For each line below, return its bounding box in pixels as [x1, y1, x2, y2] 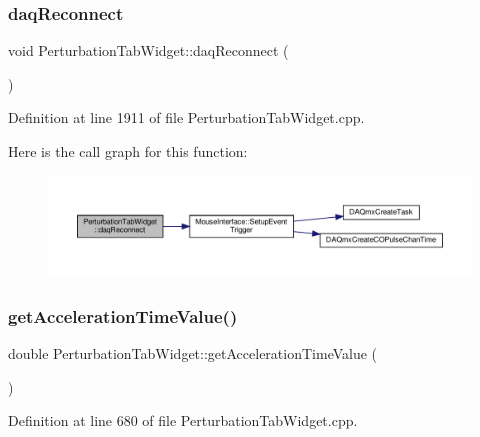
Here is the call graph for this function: [8, 141, 248, 161]
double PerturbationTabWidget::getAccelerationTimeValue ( [8, 343, 378, 364]
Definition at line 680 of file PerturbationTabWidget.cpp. [8, 410, 358, 431]
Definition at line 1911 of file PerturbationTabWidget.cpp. [8, 107, 365, 128]
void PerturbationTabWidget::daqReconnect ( [8, 40, 289, 61]
